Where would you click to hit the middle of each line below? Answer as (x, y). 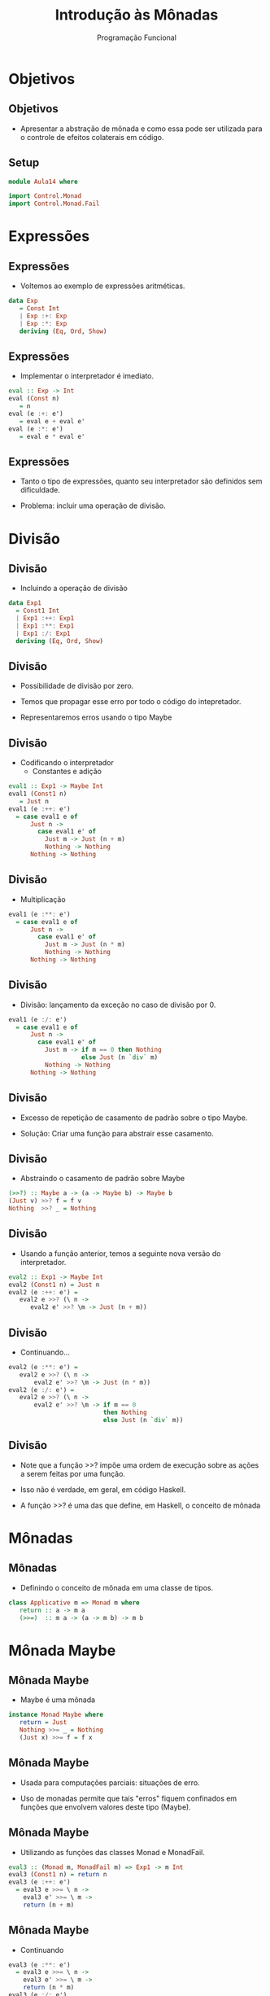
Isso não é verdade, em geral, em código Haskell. (103, 1489)
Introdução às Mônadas (137, 15)
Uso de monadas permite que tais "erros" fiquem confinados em (128, 1798)
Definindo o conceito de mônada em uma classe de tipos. (117, 1587)
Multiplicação (43, 899)
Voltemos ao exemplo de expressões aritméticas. (102, 286)
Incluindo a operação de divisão (74, 589)
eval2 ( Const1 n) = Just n (54, 1285)
